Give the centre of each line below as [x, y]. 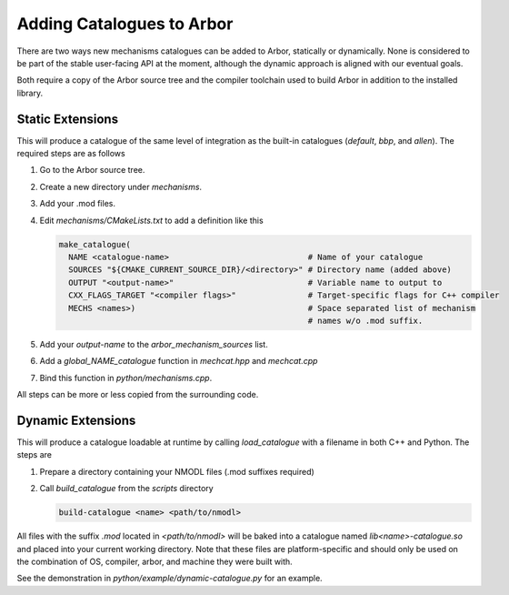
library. [30, 93]
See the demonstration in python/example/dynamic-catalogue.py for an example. [170, 579]
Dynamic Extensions [76, 420]
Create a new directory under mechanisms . [121, 187]
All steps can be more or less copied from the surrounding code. [138, 395]
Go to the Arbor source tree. [92, 170]
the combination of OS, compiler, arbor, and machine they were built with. [155, 561]
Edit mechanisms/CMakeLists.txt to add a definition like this [151, 220]
